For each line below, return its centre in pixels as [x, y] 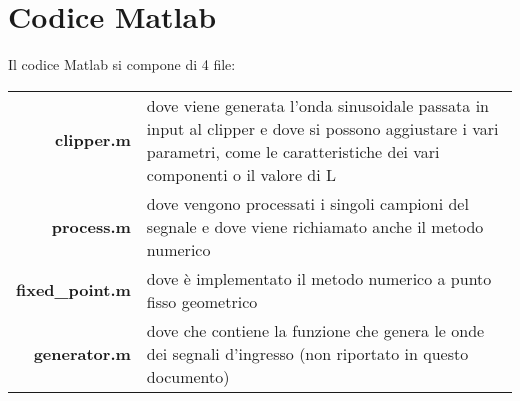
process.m [91, 226]
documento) [188, 376]
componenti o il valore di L [241, 174]
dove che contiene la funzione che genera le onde [315, 330]
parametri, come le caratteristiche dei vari [293, 151]
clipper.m [93, 140]
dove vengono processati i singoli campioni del [307, 203]
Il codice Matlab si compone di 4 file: [122, 64]
